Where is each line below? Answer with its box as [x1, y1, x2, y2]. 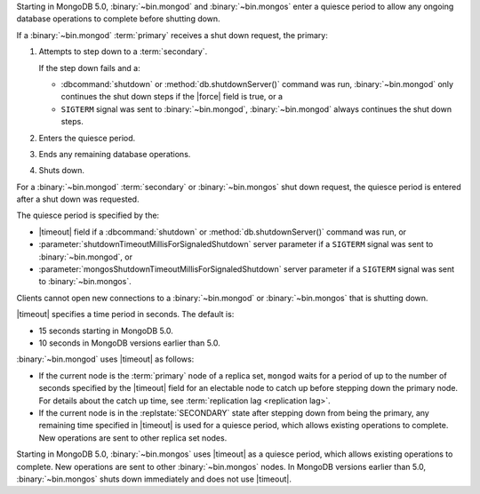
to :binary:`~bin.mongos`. [38, 276, 132, 287]
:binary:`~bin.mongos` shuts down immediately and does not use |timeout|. [16, 474, 292, 484]
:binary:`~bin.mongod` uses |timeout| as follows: [16, 354, 195, 364]
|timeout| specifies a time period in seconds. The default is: [16, 309, 235, 320]
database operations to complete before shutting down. [16, 13, 221, 24]
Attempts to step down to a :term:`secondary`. [38, 46, 208, 57]
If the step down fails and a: [38, 62, 141, 73]
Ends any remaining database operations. [38, 148, 191, 159]
